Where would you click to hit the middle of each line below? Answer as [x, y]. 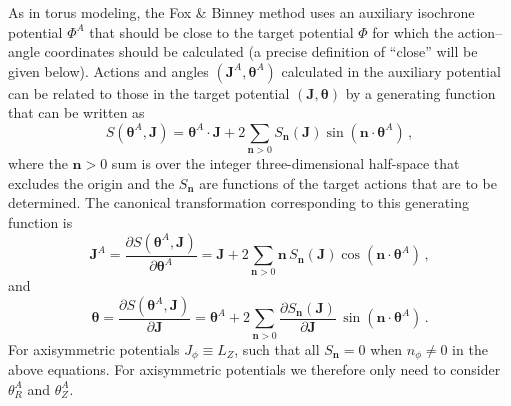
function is [40, 222]
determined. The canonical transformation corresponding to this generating [238, 202]
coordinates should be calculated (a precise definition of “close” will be [261, 51]
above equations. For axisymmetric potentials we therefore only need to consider [254, 369]
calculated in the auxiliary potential [391, 70]
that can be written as [76, 112]
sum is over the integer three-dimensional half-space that [285, 163]
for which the [413, 31]
